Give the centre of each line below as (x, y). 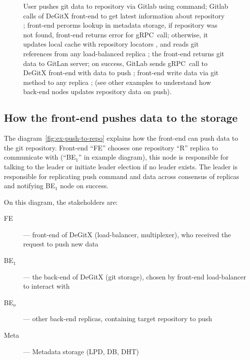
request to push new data (61, 244)
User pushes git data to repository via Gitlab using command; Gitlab (126, 6)
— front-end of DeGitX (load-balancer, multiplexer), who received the (127, 234)
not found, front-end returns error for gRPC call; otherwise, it (116, 34)
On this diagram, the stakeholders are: (61, 202)
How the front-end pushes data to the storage (121, 118)
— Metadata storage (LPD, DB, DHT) (81, 351)
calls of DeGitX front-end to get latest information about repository (124, 15)
